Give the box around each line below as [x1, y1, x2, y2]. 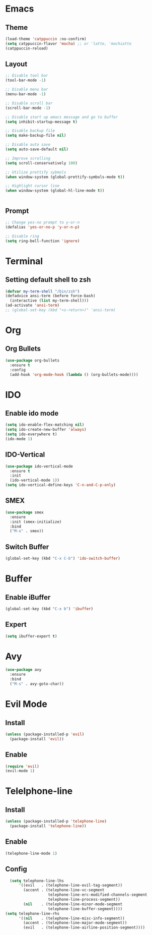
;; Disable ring [5, 233, 39, 239]
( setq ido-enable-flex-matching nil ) [5, 422, 85, 428]
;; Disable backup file [5, 128, 55, 134]
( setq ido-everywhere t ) [5, 432, 57, 437]
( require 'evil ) [5, 764, 39, 769]
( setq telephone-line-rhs [5, 911, 59, 916]
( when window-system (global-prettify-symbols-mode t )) [5, 174, 125, 180]
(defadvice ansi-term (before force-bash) [5, 294, 96, 299]
